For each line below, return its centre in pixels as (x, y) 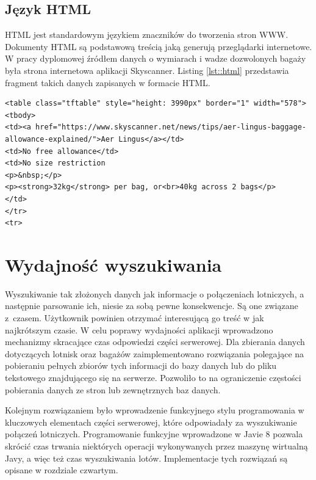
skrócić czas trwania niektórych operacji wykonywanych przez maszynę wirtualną (156, 445)
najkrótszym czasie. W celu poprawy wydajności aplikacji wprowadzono (139, 329)
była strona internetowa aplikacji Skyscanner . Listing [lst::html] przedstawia (147, 70)
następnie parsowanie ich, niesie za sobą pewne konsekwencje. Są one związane (152, 306)
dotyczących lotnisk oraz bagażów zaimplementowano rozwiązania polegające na (155, 353)
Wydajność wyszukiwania (113, 264)
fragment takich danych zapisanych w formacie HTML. (108, 82)
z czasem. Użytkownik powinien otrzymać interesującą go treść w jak (135, 318)
